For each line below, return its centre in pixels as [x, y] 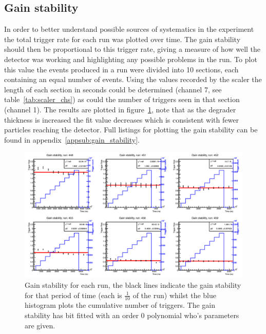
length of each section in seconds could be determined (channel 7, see [113, 89]
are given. [40, 325]
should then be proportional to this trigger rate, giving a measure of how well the [132, 49]
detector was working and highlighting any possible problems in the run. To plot [131, 59]
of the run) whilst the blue [174, 295]
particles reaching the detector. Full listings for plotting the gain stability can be [131, 130]
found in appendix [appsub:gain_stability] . [72, 139]
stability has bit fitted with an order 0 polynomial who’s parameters [132, 315]
